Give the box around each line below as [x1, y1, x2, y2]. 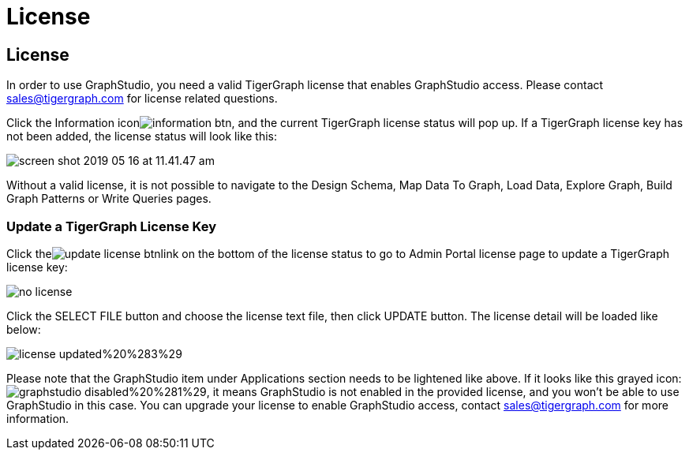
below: [6, 322, 41, 336]
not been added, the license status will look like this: [6, 129, 278, 144]
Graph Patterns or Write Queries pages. [6, 192, 212, 206]
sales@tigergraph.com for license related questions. [6, 92, 278, 106]
